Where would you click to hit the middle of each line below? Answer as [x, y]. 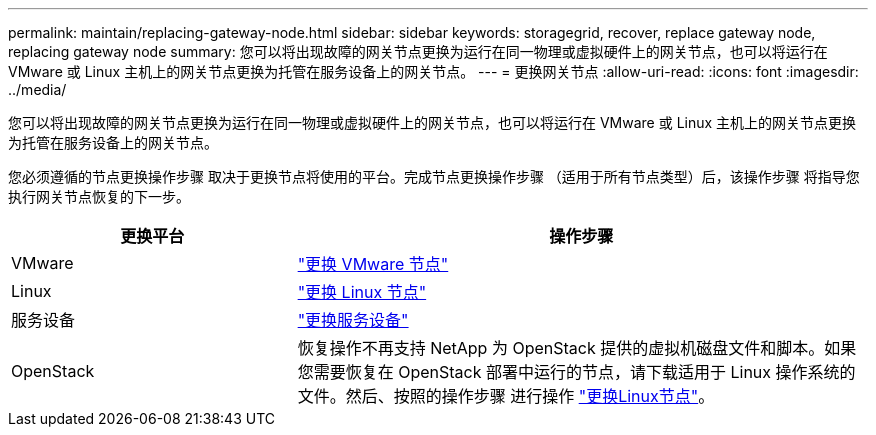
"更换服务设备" [353, 320]
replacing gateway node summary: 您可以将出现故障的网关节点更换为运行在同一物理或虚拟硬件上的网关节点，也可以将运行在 [418, 51]
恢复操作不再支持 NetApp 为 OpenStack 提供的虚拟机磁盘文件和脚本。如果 [577, 348]
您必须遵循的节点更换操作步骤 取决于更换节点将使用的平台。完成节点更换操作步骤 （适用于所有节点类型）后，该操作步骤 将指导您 [434, 176]
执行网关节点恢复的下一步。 [99, 196]
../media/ [37, 89]
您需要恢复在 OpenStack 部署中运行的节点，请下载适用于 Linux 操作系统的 [576, 372]
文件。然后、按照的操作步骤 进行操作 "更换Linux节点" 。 [506, 396]
